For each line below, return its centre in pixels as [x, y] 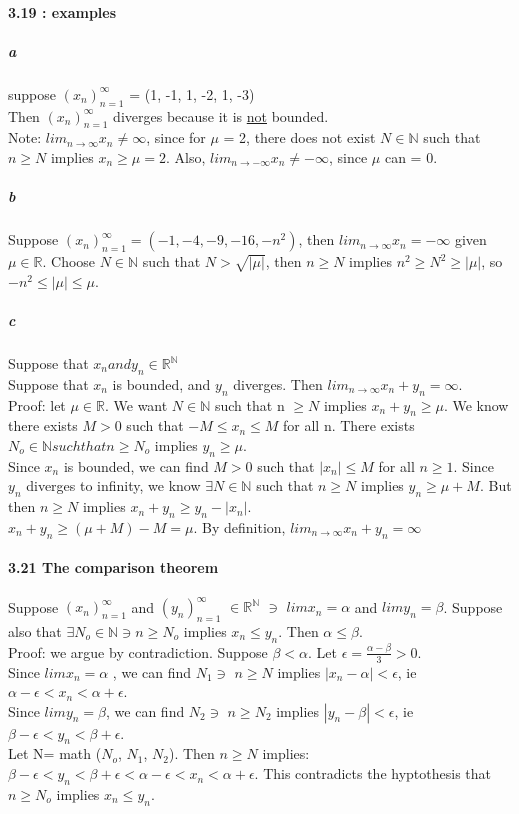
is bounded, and [161, 383]
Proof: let [37, 404]
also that [35, 630]
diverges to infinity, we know [113, 485]
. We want [136, 404]
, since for [176, 137]
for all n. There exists [349, 425]
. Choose [69, 261]
